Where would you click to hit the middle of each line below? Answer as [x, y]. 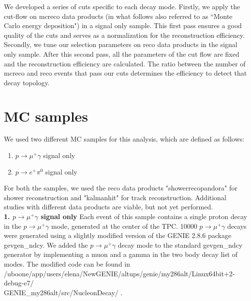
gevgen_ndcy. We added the [46, 245]
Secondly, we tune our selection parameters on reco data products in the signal [121, 44]
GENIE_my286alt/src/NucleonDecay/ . [63, 292]
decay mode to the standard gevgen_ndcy [180, 245]
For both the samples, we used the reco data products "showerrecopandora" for [121, 188]
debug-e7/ [19, 283]
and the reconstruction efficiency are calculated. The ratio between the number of [125, 63]
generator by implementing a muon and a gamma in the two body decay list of [121, 254]
